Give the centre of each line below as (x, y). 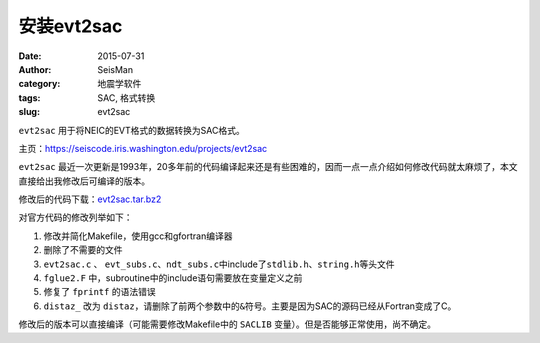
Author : (35, 69)
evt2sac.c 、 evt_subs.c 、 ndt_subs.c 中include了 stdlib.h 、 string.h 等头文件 (219, 264)
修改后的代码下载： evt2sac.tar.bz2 (90, 199)
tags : (29, 97)
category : (39, 84)
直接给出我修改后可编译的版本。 (84, 181)
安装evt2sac (70, 26)
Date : (30, 56)
